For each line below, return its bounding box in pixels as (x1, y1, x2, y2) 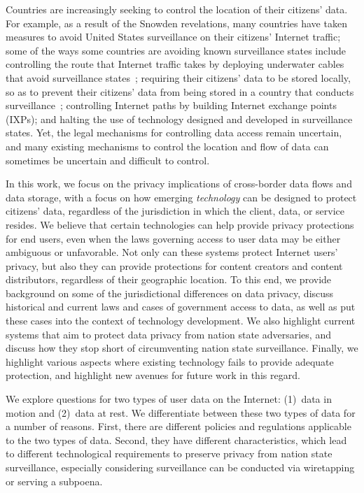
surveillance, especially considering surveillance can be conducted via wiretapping (6, 460, 355, 474)
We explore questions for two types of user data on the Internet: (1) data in (6, 392, 332, 406)
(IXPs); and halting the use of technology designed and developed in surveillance (6, 111, 353, 126)
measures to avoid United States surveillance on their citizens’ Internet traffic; (6, 29, 341, 44)
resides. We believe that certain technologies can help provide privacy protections (6, 217, 354, 231)
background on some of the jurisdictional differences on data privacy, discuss (6, 285, 334, 300)
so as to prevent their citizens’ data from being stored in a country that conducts (6, 84, 354, 99)
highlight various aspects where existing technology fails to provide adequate (6, 354, 334, 369)
